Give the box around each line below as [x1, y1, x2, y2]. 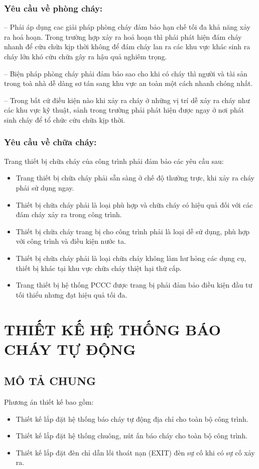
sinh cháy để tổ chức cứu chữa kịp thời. [4, 114, 125, 125]
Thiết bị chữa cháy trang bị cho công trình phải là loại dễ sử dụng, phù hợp [16, 226, 250, 236]
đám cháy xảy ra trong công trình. [16, 209, 122, 220]
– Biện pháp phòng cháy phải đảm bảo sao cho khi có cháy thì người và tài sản [4, 68, 247, 78]
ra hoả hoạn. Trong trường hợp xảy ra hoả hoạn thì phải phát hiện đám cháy [4, 31, 242, 42]
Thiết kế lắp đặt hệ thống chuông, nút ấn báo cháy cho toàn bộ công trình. [16, 430, 248, 441]
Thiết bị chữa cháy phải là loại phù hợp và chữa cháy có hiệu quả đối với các [16, 199, 253, 210]
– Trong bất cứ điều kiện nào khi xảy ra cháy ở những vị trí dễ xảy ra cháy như [4, 95, 250, 105]
